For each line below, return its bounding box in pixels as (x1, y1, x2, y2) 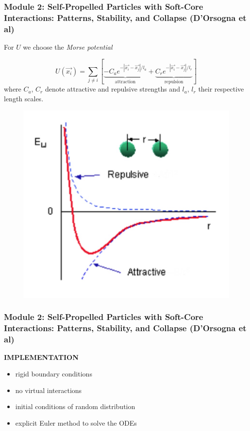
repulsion (164, 79, 183, 84)
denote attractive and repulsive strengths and (45, 84, 180, 94)
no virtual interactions (15, 385, 82, 395)
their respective (198, 84, 244, 94)
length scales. (4, 94, 44, 104)
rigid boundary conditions (15, 369, 92, 379)
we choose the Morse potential (23, 42, 113, 52)
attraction (115, 79, 136, 84)
